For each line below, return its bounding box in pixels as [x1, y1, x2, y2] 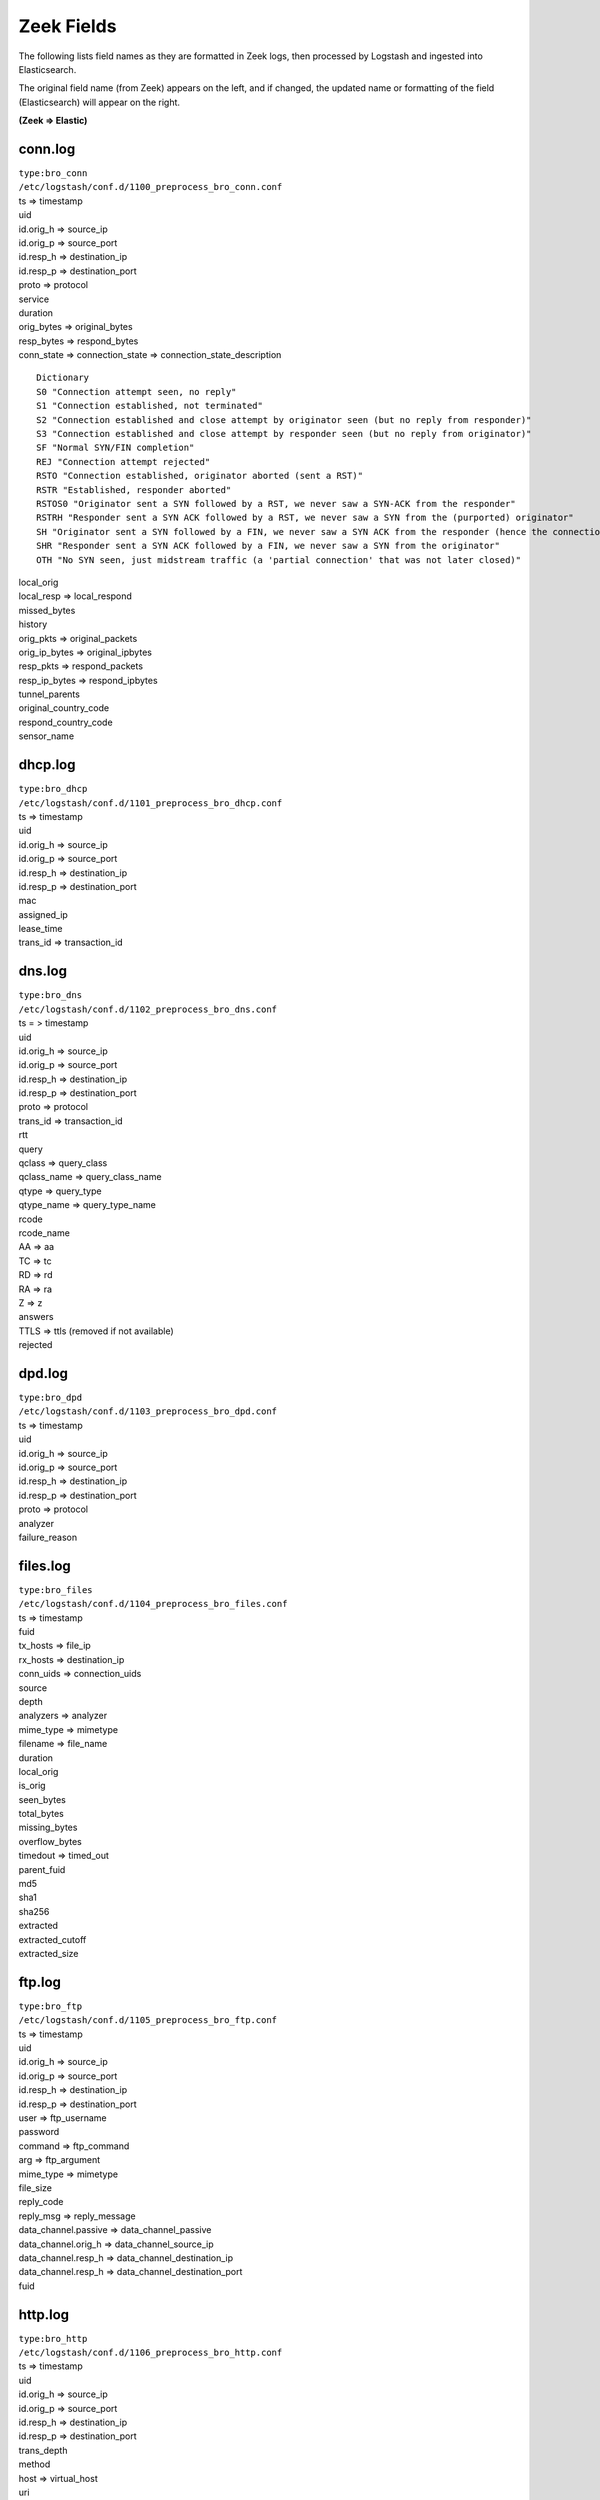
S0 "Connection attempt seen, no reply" [36, 386, 237, 397]
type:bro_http [18, 2333, 88, 2344]
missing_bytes [18, 1821, 78, 1834]
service [18, 293, 50, 305]
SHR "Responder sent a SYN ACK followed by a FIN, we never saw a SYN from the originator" [36, 540, 500, 552]
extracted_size [18, 1948, 79, 1959]
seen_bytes [18, 1793, 67, 1805]
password [18, 2126, 60, 2138]
